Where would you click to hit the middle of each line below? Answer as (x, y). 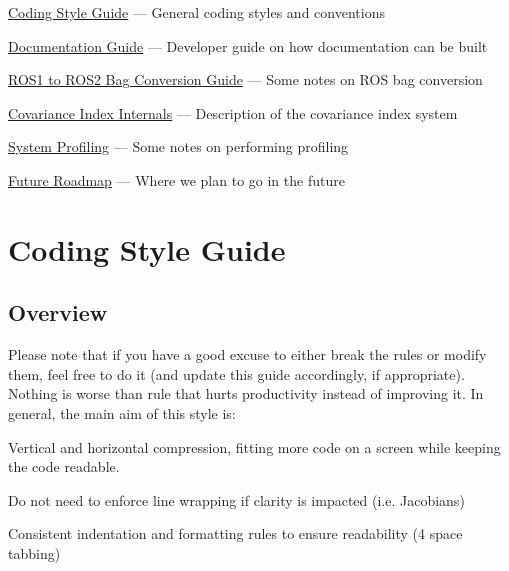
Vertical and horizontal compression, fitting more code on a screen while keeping (254, 446)
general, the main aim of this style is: (122, 412)
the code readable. (64, 466)
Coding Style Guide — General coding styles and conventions (196, 12)
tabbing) (34, 552)
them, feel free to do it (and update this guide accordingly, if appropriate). (236, 373)
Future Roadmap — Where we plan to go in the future (176, 179)
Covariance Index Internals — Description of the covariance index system (233, 112)
